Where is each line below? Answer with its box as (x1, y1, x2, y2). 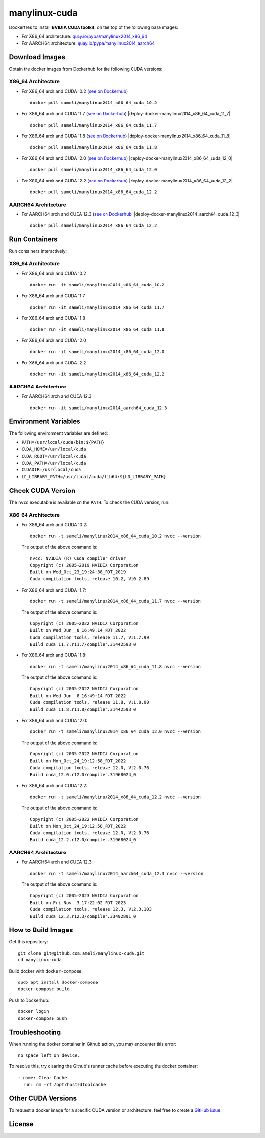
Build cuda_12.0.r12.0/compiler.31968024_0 (30, 772, 136, 777)
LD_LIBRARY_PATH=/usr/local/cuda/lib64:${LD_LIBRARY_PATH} (21, 474, 167, 479)
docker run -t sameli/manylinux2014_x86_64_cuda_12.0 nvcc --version (30, 729, 201, 734)
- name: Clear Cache (18, 1075, 67, 1080)
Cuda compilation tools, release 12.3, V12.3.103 (30, 906, 152, 912)
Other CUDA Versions (9, 1094, 77, 1102)
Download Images (9, 53, 66, 61)
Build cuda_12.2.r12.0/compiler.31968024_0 (30, 837, 136, 843)
